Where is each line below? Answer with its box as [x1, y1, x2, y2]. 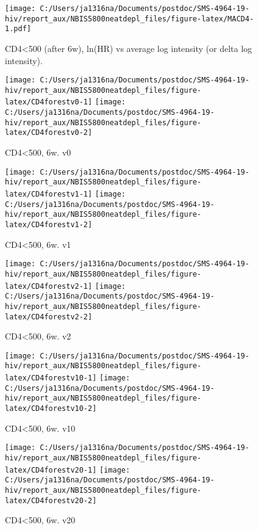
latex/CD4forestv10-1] [5, 374, 97, 383]
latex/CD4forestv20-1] [5, 465, 97, 474]
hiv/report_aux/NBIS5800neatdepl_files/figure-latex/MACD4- [5, 14, 254, 23]
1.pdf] [5, 24, 31, 34]
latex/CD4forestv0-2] [5, 128, 93, 137]
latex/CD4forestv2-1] [5, 281, 93, 291]
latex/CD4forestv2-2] [5, 312, 93, 321]
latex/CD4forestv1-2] [5, 220, 93, 229]
